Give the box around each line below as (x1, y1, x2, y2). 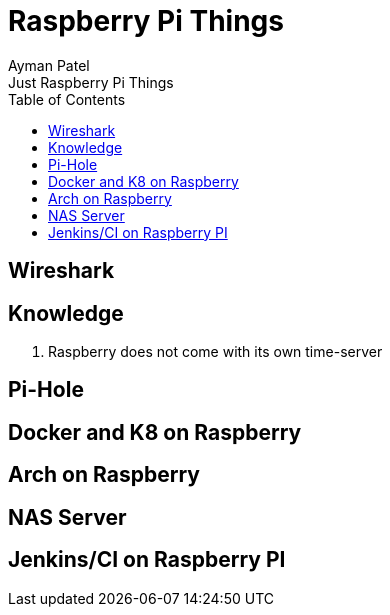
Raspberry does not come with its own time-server (48, 343, 383, 361)
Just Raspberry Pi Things (8, 73, 174, 91)
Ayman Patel (8, 56, 90, 74)
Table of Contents (8, 90, 126, 108)
